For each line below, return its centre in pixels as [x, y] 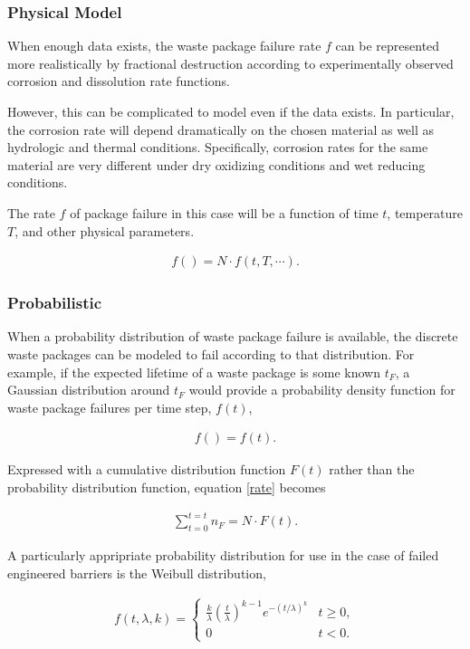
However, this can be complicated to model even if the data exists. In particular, [231, 111]
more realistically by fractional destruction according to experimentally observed [230, 63]
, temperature [425, 212]
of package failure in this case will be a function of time [224, 212]
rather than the [372, 469]
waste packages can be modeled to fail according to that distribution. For [211, 354]
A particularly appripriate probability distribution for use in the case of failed [223, 554]
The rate [31, 212]
